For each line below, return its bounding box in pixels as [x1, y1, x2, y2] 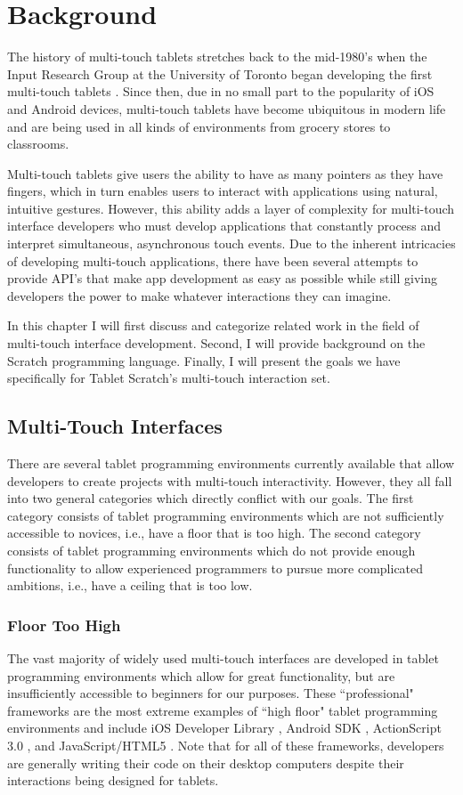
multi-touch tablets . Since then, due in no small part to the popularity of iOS [7, 82, 435, 101]
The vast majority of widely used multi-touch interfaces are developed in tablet [7, 648, 439, 667]
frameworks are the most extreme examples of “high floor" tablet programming [7, 701, 438, 719]
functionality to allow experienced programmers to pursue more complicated [7, 558, 424, 577]
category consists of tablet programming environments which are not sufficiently [7, 506, 444, 524]
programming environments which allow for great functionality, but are [7, 666, 395, 685]
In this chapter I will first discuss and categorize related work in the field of [7, 316, 419, 335]
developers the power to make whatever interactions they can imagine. [7, 286, 392, 304]
